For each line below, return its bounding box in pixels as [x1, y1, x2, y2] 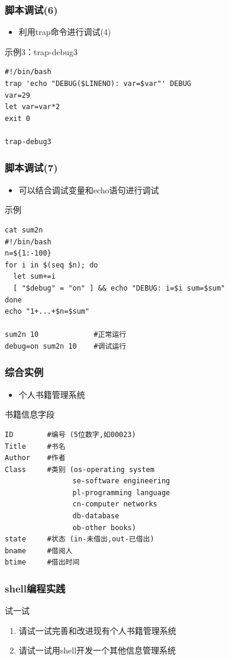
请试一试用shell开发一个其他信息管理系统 [18, 644, 176, 656]
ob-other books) [72, 523, 136, 532]
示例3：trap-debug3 [5, 45, 78, 58]
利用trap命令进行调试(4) [18, 25, 111, 38]
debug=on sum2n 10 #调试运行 [5, 342, 127, 350]
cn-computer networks [72, 500, 157, 509]
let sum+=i [13, 272, 56, 281]
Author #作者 [5, 454, 66, 463]
